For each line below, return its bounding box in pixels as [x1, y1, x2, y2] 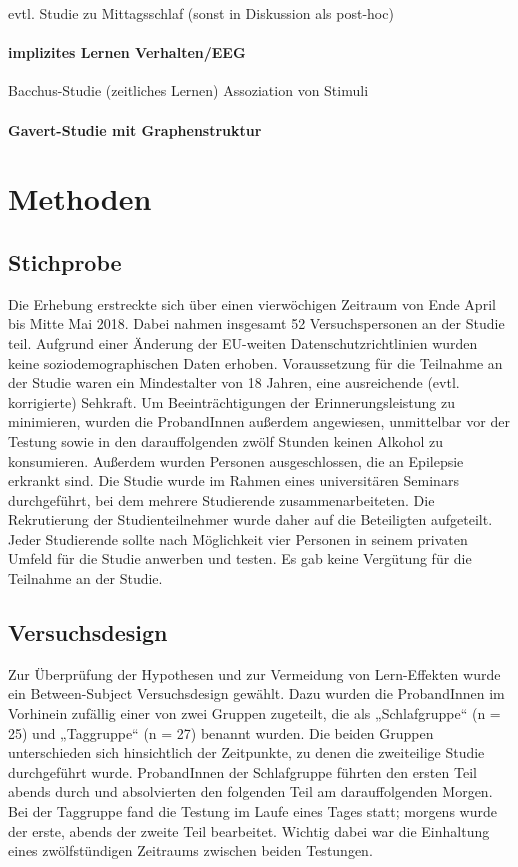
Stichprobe [8, 246, 122, 277]
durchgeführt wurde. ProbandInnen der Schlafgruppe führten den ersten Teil [8, 761, 477, 782]
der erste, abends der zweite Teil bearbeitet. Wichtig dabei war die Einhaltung [8, 820, 490, 841]
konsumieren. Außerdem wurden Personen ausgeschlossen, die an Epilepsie [8, 450, 464, 471]
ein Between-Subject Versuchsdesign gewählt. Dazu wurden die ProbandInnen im [8, 683, 505, 704]
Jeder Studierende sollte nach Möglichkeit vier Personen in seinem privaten [8, 528, 468, 549]
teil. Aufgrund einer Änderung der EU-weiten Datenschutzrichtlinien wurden [8, 332, 478, 353]
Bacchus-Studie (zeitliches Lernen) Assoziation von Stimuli [8, 80, 369, 101]
